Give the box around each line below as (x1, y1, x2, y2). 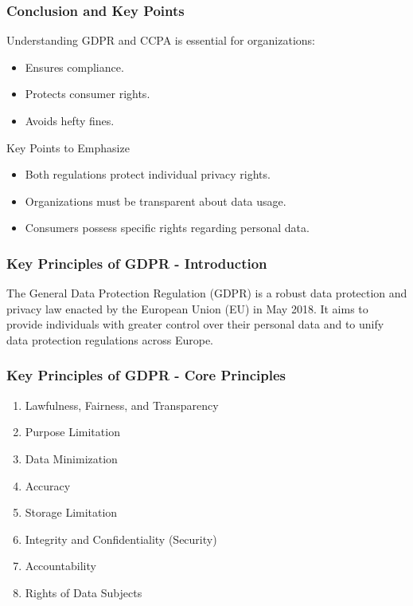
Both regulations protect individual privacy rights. (25, 166, 271, 183)
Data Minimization (25, 450, 118, 466)
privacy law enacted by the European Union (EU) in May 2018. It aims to (6, 300, 368, 317)
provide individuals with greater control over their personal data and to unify (6, 316, 384, 333)
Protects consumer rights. (25, 85, 150, 102)
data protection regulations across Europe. (6, 331, 213, 348)
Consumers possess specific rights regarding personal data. (25, 219, 310, 236)
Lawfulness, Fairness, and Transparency (25, 396, 219, 413)
